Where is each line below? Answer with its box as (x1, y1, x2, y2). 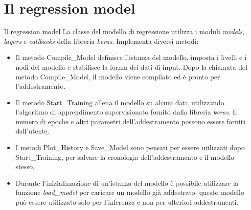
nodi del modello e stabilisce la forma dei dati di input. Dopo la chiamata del (15, 61, 248, 72)
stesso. (15, 161, 35, 172)
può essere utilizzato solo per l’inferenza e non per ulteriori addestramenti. (15, 197, 239, 207)
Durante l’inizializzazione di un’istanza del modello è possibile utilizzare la (15, 177, 239, 188)
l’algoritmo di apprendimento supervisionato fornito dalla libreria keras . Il (15, 107, 237, 117)
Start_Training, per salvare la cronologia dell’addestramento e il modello (15, 152, 234, 162)
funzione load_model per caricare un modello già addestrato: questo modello (15, 187, 244, 197)
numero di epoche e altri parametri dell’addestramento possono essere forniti (15, 116, 246, 126)
